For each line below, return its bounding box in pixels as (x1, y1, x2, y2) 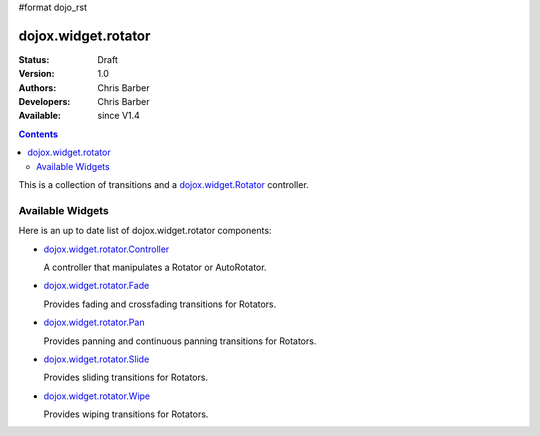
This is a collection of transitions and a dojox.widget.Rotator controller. (18, 179, 309, 191)
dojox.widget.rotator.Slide (43, 353, 150, 365)
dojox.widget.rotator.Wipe (43, 390, 151, 402)
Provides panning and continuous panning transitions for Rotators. (43, 335, 317, 347)
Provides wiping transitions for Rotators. (43, 408, 209, 420)
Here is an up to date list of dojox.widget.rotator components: (18, 225, 272, 237)
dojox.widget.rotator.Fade (43, 280, 150, 292)
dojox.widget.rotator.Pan (43, 316, 145, 329)
